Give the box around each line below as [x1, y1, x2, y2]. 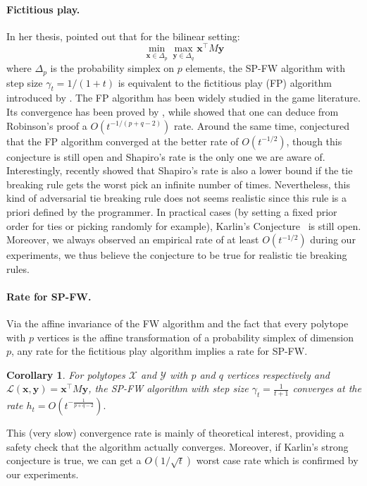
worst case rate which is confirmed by [196, 453, 359, 468]
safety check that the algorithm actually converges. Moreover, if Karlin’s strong [6, 439, 349, 454]
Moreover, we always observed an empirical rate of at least [6, 232, 259, 247]
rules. [6, 261, 30, 276]
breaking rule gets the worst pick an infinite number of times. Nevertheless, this [6, 176, 350, 191]
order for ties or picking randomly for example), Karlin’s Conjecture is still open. [6, 218, 361, 233]
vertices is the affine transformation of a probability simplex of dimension [37, 329, 354, 344]
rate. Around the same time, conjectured [173, 118, 350, 133]
